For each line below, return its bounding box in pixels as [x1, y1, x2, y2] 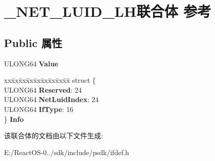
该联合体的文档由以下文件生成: [4, 130, 103, 141]
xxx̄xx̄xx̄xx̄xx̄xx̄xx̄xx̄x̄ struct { [4, 75, 96, 85]
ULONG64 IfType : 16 [4, 104, 73, 114]
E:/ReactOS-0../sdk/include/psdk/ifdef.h [4, 147, 129, 157]
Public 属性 [4, 35, 62, 50]
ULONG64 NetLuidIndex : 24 [4, 94, 99, 105]
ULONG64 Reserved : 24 [4, 84, 82, 95]
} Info [4, 113, 24, 124]
